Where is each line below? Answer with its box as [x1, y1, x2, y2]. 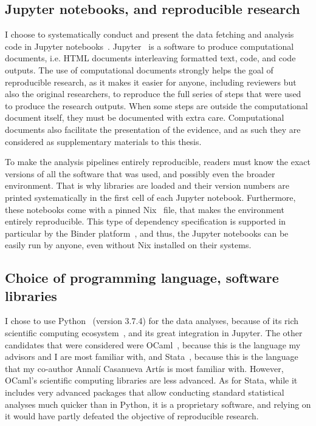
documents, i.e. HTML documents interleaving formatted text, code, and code [5, 52, 296, 64]
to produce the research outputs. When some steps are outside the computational [5, 99, 308, 112]
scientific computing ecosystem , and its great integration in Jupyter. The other [5, 326, 303, 339]
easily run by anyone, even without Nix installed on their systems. [5, 238, 252, 251]
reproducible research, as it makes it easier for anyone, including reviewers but [5, 75, 297, 88]
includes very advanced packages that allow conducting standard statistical [5, 386, 284, 399]
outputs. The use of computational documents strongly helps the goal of [5, 63, 273, 76]
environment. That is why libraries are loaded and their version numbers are [5, 179, 290, 192]
